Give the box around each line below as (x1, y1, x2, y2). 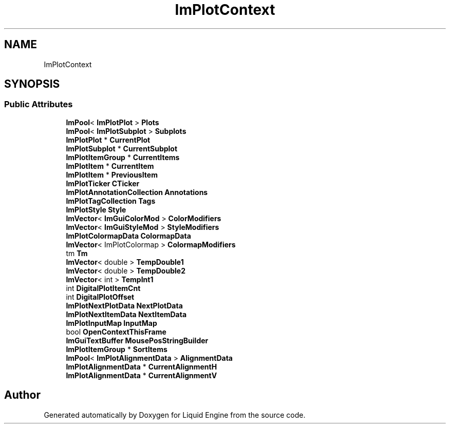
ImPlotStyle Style (66, 205, 126, 214)
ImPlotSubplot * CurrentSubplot (66, 144, 178, 153)
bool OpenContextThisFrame (66, 327, 166, 336)
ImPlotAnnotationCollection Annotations (66, 187, 208, 197)
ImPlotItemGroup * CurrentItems (66, 152, 180, 162)
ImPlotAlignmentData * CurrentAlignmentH (66, 362, 217, 371)
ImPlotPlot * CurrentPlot (66, 135, 151, 144)
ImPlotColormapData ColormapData (66, 231, 191, 240)
